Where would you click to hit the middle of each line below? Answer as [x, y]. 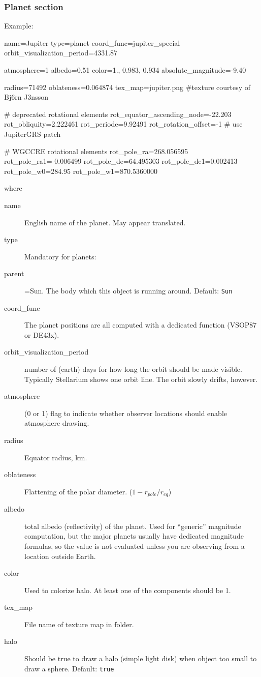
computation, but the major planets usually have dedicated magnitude [134, 536]
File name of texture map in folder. [79, 624]
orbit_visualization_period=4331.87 [61, 53]
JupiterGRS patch [32, 134]
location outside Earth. [60, 556]
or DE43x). [42, 334]
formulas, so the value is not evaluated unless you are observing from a [135, 546]
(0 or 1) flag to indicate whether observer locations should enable [126, 413]
